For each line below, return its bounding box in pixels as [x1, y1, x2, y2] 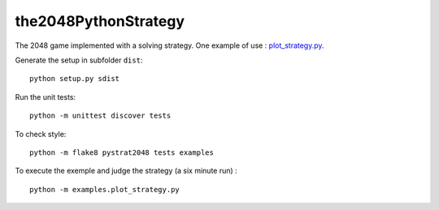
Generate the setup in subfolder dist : [15, 55, 143, 65]
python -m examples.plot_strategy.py [29, 185, 180, 194]
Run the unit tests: [15, 92, 76, 101]
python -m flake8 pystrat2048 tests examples [29, 148, 215, 157]
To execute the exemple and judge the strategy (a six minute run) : [15, 166, 237, 176]
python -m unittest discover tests [29, 111, 172, 121]
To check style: [15, 129, 67, 139]
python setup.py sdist [29, 74, 120, 84]
